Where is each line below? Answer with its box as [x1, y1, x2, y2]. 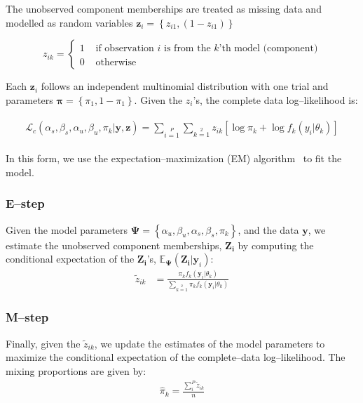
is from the [164, 44, 211, 54]
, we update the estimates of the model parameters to [94, 336, 325, 350]
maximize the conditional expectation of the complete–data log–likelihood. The [6, 350, 345, 364]
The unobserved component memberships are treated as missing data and [6, 1, 322, 15]
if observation [95, 44, 154, 54]
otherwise [95, 58, 137, 68]
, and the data [238, 222, 299, 237]
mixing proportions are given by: [6, 363, 146, 378]
